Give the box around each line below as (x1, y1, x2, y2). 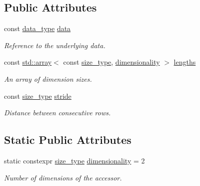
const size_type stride (4, 90, 71, 101)
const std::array (4, 57, 52, 67)
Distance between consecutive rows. (4, 107, 111, 118)
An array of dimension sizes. (4, 73, 92, 84)
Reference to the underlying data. (4, 40, 105, 50)
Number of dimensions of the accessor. (4, 172, 122, 182)
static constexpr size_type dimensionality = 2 (4, 155, 145, 165)
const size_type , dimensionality (63, 57, 160, 67)
